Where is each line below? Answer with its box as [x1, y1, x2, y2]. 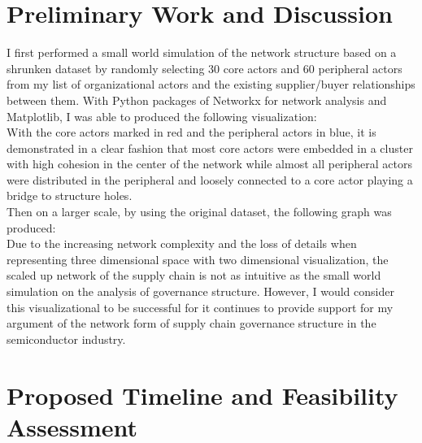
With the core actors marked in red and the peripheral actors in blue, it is [7, 124, 376, 141]
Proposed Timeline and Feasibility [7, 378, 398, 411]
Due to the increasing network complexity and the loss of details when [7, 235, 357, 252]
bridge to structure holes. [7, 187, 133, 204]
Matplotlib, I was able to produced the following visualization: [7, 107, 317, 124]
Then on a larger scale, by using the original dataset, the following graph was [7, 203, 392, 220]
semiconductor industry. [7, 330, 126, 347]
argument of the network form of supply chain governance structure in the [7, 315, 376, 332]
